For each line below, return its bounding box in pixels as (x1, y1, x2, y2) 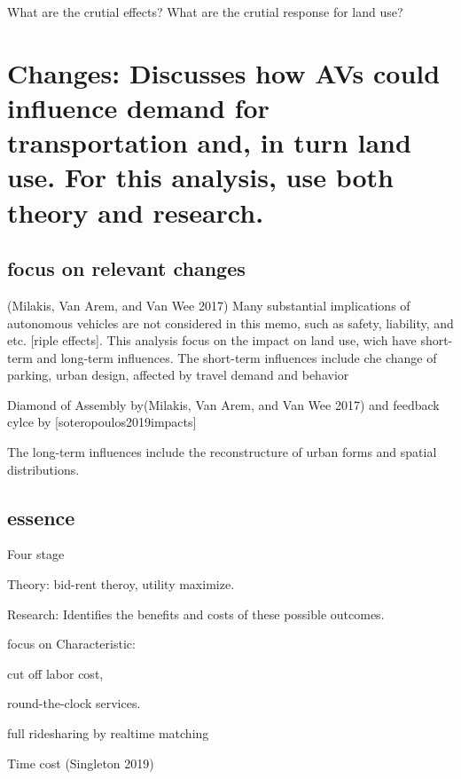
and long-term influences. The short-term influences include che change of (36, 348, 437, 366)
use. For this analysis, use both (7, 159, 394, 195)
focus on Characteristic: (7, 634, 136, 653)
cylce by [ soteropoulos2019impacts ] (7, 413, 197, 431)
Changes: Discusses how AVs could (7, 54, 441, 90)
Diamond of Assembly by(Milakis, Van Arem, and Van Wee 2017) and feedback (7, 395, 440, 413)
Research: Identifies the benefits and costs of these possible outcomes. (7, 604, 385, 623)
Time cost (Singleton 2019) (7, 753, 154, 772)
